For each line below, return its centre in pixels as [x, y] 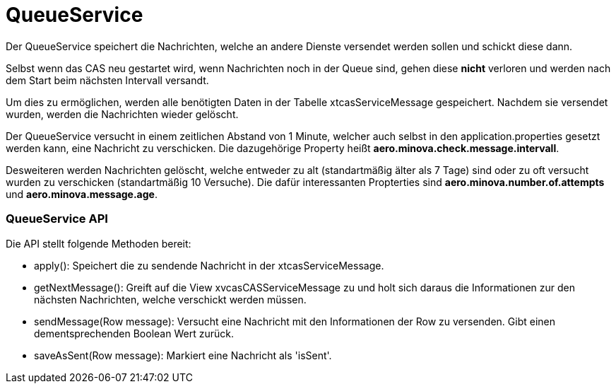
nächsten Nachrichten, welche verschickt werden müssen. [170, 299]
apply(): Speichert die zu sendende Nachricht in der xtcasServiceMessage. [209, 265]
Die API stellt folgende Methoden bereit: [99, 243]
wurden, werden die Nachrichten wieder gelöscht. [122, 114]
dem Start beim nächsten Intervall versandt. [107, 80]
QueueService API [57, 219]
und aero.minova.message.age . [82, 194]
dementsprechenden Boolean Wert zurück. [134, 333]
